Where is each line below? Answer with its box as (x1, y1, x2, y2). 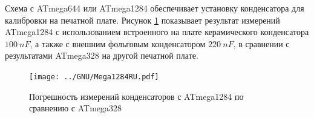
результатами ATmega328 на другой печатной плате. (5, 49, 198, 62)
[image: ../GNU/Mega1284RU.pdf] (29, 72, 159, 81)
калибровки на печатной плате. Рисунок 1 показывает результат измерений (5, 13, 280, 26)
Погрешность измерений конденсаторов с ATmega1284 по (29, 90, 244, 102)
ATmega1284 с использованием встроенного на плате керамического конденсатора (5, 25, 309, 38)
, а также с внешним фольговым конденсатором (30, 37, 206, 50)
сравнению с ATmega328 (29, 102, 122, 114)
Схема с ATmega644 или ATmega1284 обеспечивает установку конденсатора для (5, 2, 304, 14)
